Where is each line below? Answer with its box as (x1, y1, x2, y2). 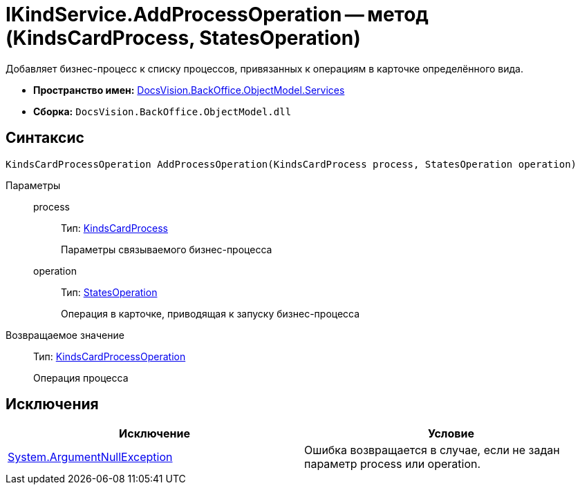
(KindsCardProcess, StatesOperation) (6, 26, 361, 50)
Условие (428, 427, 474, 441)
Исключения (6, 395, 99, 413)
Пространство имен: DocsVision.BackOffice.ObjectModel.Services (33, 84, 345, 96)
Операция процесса (33, 371, 129, 384)
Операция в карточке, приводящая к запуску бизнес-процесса (61, 307, 360, 320)
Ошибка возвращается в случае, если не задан (304, 443, 560, 458)
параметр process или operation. (304, 457, 481, 471)
